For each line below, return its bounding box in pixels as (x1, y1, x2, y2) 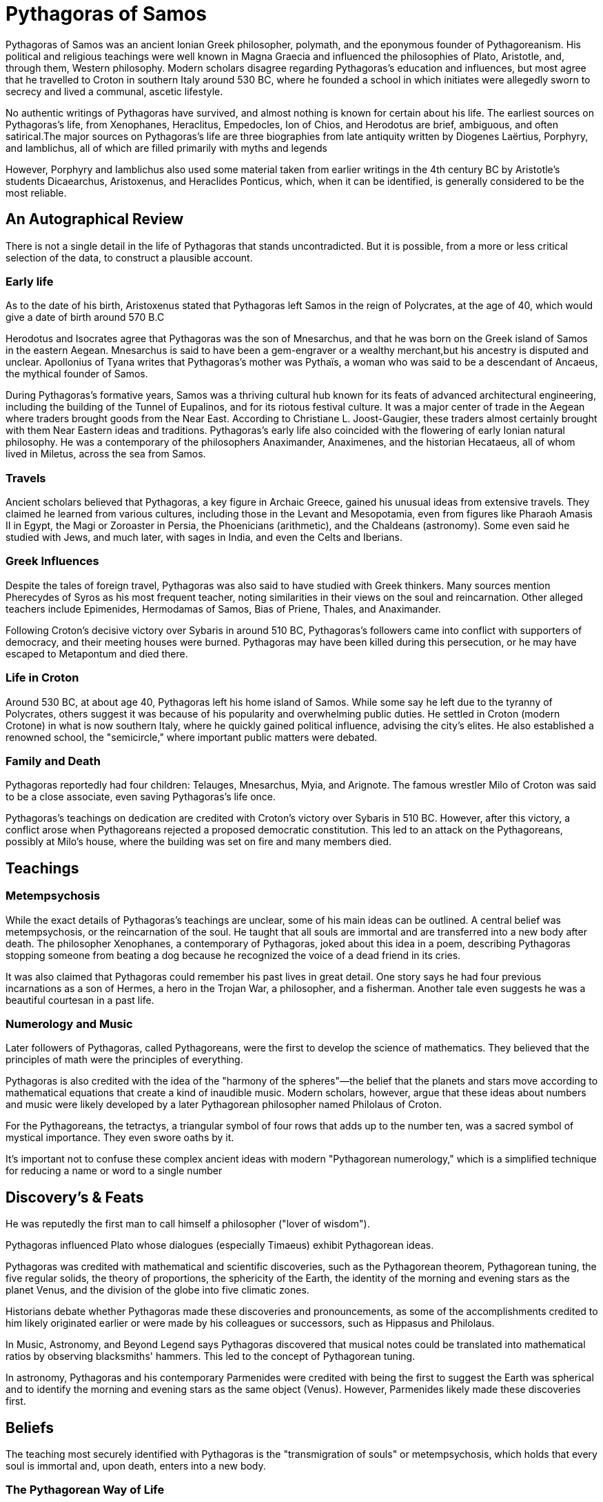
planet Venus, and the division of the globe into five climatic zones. (6, 1284, 309, 1296)
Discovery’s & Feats (6, 1188, 144, 1206)
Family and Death (6, 753, 101, 768)
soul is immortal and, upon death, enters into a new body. (6, 1460, 266, 1472)
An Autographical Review (6, 210, 184, 228)
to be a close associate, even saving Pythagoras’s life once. (6, 791, 276, 803)
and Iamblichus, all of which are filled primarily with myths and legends (6, 141, 327, 154)
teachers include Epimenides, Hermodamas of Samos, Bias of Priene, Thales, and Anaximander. (6, 602, 441, 615)
